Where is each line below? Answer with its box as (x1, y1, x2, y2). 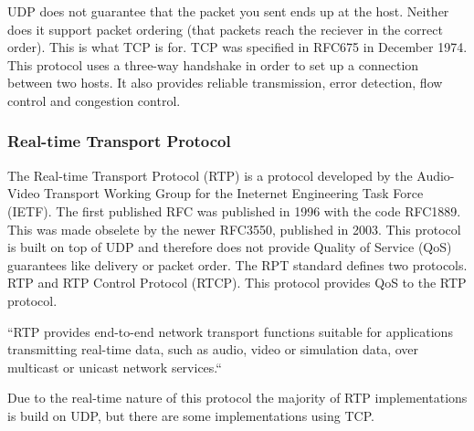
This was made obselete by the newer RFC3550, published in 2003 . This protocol (7, 219, 461, 238)
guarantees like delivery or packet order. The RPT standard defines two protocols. (7, 255, 468, 274)
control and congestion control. (7, 90, 181, 110)
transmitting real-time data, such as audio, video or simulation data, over (7, 340, 419, 359)
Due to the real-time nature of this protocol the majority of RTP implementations (7, 388, 468, 407)
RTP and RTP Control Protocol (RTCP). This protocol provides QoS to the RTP (7, 273, 467, 292)
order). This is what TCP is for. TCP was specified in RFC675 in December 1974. (7, 37, 468, 57)
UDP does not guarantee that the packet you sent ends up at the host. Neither (7, 2, 449, 20)
